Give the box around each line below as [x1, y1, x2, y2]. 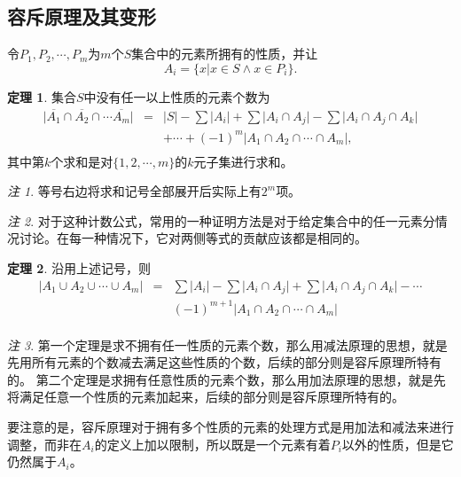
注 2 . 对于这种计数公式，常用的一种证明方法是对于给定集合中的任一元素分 [7, 211, 435, 230]
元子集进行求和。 [193, 152, 293, 170]
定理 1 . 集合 [7, 87, 76, 106]
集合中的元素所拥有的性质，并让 [131, 44, 318, 63]
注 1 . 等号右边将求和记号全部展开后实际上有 [7, 182, 262, 200]
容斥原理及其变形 [7, 3, 156, 30]
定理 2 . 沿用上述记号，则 [7, 259, 151, 278]
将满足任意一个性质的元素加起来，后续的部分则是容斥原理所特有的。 [7, 387, 404, 406]
